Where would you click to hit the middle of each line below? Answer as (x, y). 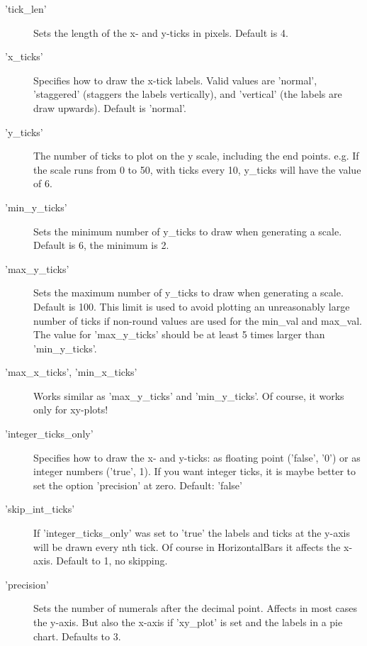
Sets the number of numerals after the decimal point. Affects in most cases (196, 608)
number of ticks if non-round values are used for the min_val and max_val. (198, 320)
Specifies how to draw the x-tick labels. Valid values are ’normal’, (175, 80)
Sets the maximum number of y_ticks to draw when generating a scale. (188, 293)
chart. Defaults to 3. (77, 636)
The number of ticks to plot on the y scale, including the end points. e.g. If (196, 156)
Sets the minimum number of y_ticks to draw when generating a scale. (188, 231)
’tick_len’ (26, 9)
